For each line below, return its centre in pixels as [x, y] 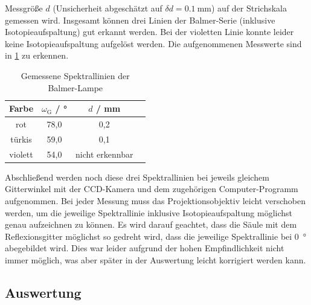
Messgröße [24, 8]
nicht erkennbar [104, 154]
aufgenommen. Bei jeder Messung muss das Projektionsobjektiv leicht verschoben [155, 200]
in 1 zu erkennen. [37, 55]
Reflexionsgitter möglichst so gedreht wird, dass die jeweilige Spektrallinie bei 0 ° [156, 236]
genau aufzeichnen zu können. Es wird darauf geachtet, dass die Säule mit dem [151, 224]
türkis [21, 139]
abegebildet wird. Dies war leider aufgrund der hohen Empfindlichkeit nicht [145, 248]
